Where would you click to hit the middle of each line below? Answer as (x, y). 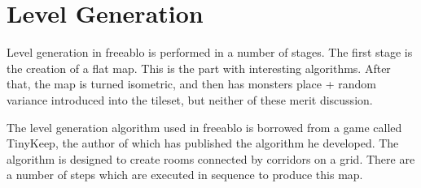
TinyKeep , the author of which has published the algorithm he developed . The (203, 143)
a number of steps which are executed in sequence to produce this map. (185, 175)
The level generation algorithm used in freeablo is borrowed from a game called (204, 127)
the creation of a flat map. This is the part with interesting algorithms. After (199, 68)
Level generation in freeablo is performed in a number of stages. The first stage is (210, 52)
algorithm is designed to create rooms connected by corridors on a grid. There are (211, 158)
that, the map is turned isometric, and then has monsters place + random (191, 84)
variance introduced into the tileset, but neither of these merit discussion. (190, 99)
